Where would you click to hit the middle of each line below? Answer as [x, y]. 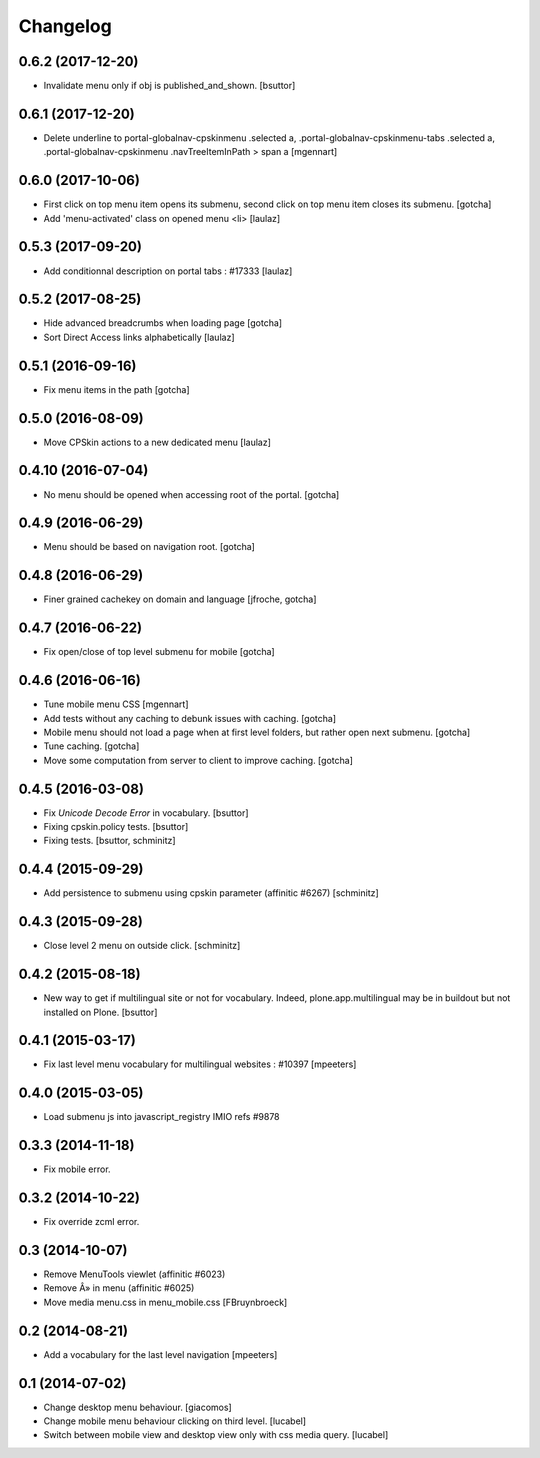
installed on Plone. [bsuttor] [100, 1012]
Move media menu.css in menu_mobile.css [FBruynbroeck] [165, 1302]
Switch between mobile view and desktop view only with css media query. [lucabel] [216, 1435]
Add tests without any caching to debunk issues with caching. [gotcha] [190, 718]
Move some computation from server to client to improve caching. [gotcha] [198, 760]
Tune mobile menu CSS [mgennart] [116, 704]
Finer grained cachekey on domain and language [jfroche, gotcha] [180, 599]
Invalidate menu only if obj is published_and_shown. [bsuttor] [169, 86]
